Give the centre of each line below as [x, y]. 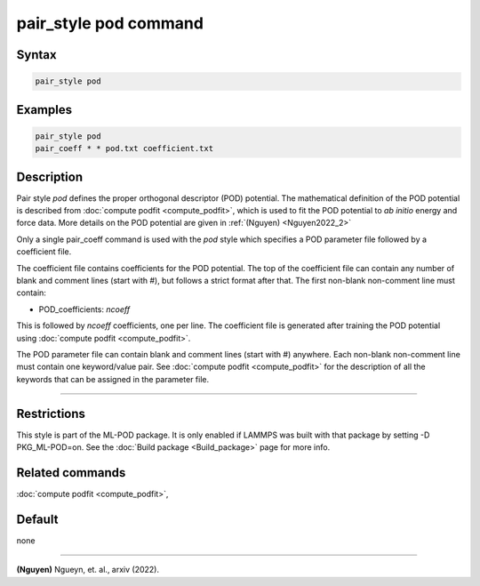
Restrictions [51, 413]
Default [37, 519]
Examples [44, 110]
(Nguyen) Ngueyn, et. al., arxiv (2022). [88, 570]
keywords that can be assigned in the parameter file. [112, 379]
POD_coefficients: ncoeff [84, 309]
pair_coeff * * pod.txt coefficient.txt [124, 149]
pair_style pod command [110, 23]
